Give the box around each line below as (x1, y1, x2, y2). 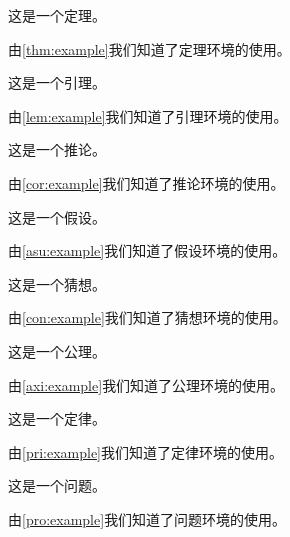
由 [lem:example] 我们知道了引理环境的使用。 (8, 105, 288, 126)
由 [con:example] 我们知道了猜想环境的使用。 (8, 307, 287, 328)
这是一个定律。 (8, 408, 106, 429)
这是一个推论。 (8, 139, 106, 160)
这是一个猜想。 (8, 273, 106, 294)
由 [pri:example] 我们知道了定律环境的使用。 (8, 441, 284, 462)
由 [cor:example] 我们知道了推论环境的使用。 (8, 172, 285, 193)
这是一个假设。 (8, 206, 106, 227)
